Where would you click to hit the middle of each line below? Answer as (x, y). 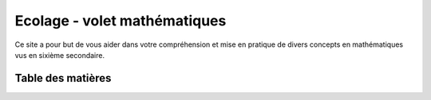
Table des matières (63, 78)
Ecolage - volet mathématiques (121, 21)
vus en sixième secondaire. (60, 55)
